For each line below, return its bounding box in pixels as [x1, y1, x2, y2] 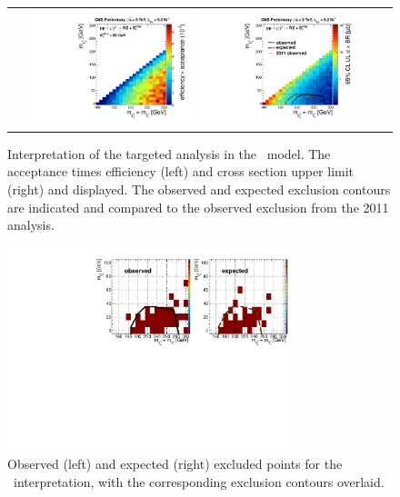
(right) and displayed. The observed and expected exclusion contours [7, 179, 391, 198]
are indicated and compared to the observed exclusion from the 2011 [7, 197, 389, 216]
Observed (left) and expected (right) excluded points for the [7, 454, 343, 473]
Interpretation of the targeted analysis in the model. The [7, 144, 331, 163]
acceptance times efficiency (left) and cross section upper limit [7, 162, 355, 181]
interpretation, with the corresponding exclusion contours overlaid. [13, 472, 385, 491]
